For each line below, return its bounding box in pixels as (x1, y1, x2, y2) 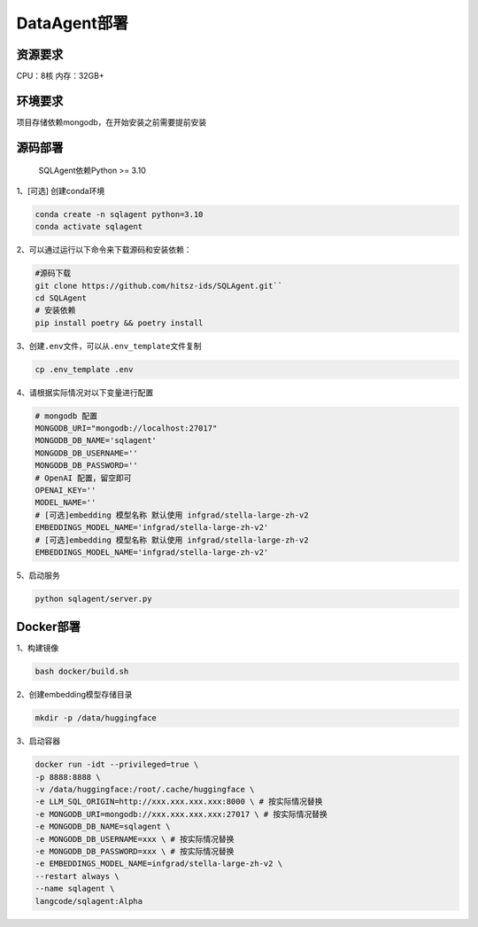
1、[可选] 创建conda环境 (16, 185, 105, 196)
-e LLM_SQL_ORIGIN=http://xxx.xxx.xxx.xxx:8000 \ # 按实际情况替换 (35, 797, 323, 806)
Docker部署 (16, 619, 81, 635)
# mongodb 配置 (35, 410, 97, 421)
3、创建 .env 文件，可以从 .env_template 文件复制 (16, 340, 202, 351)
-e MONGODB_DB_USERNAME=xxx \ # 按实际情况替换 (35, 834, 235, 844)
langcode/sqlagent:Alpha (35, 896, 143, 906)
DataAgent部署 (16, 13, 128, 33)
